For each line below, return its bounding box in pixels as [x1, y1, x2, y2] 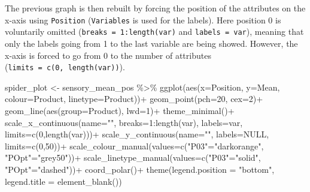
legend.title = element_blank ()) [5, 175, 122, 187]
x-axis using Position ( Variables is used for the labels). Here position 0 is [5, 13, 281, 26]
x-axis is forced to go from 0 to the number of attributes [5, 49, 211, 61]
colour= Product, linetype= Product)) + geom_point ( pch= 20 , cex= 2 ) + [5, 92, 263, 105]
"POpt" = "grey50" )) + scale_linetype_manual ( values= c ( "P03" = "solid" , [5, 151, 261, 164]
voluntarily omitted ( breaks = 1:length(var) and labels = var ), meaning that [5, 25, 304, 38]
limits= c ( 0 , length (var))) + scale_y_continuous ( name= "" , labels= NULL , [5, 128, 269, 140]
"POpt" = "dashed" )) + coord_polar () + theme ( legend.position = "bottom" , [5, 163, 275, 175]
